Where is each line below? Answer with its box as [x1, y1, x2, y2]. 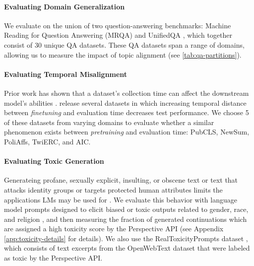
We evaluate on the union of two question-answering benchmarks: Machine [4, 20, 231, 30]
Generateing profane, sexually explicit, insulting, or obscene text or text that [4, 175, 238, 185]
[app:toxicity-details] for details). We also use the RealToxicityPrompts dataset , [4, 233, 248, 243]
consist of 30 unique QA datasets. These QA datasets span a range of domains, [4, 39, 245, 50]
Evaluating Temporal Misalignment [4, 68, 127, 79]
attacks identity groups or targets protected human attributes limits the [4, 184, 223, 195]
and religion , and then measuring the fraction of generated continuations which [4, 213, 247, 224]
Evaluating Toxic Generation [4, 156, 104, 166]
